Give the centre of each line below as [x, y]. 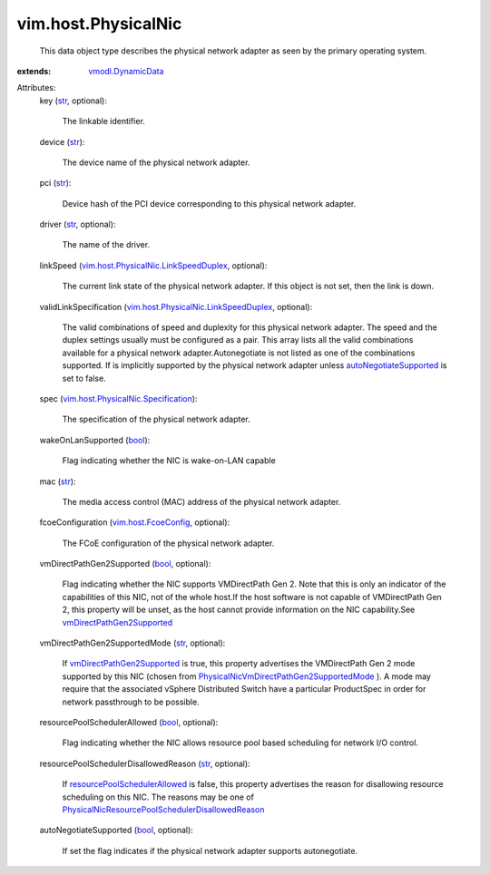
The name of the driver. [106, 245]
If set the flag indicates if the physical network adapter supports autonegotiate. [210, 850]
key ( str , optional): [73, 101]
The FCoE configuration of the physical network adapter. [168, 543]
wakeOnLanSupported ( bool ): [95, 440]
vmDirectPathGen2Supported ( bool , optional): [125, 564]
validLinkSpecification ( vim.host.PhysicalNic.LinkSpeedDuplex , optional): [176, 306]
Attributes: [36, 88]
